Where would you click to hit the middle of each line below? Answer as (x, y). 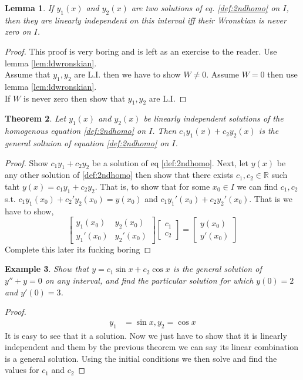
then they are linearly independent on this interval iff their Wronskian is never (146, 20)
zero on (18, 31)
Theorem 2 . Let (36, 118)
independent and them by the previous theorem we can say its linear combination (152, 347)
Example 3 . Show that (47, 269)
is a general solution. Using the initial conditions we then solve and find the (141, 358)
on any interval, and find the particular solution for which (149, 280)
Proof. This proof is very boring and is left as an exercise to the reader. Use (141, 51)
